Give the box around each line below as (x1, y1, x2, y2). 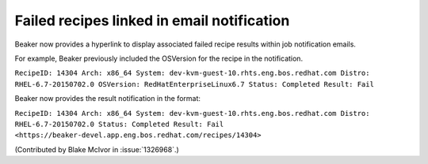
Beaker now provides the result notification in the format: (14, 94, 201, 103)
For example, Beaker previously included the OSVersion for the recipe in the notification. (14, 54, 304, 63)
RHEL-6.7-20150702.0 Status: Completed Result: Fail (14, 119, 224, 129)
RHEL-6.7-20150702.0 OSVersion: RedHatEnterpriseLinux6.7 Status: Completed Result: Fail (14, 80, 374, 88)
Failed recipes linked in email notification (14, 12, 290, 29)
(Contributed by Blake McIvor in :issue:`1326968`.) (14, 144, 180, 154)
